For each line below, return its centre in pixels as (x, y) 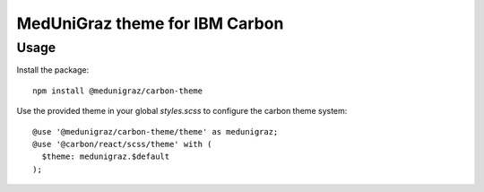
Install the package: (53, 70)
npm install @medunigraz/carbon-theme (118, 91)
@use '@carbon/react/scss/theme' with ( (122, 144)
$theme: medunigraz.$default (106, 157)
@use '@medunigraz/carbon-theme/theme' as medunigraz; (156, 131)
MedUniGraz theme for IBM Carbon (150, 23)
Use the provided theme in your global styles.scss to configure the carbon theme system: (182, 111)
